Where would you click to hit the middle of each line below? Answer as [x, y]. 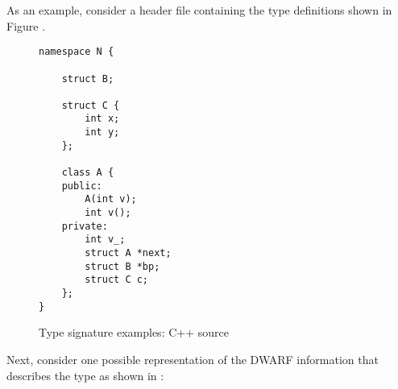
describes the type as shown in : [85, 375]
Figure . [26, 25]
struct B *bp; [122, 266]
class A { [88, 173]
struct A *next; [128, 253]
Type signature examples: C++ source [134, 332]
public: [82, 186]
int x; [102, 119]
